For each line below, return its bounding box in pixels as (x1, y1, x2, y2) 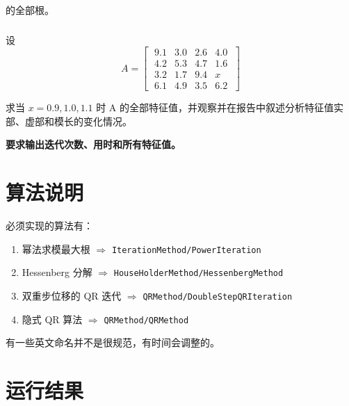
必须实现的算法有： (6, 218, 93, 233)
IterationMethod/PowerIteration (111, 245, 261, 255)
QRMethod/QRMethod (104, 315, 189, 325)
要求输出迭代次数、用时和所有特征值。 (6, 137, 181, 152)
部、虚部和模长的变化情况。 (6, 113, 132, 128)
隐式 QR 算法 (22, 311, 83, 326)
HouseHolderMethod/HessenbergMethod (113, 268, 284, 279)
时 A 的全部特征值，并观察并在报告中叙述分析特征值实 (96, 100, 344, 115)
